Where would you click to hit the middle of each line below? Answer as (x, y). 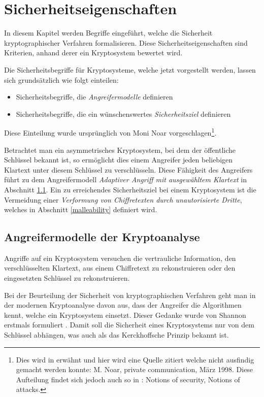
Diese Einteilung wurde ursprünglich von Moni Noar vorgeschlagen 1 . (110, 132)
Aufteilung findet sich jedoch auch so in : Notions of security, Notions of (128, 379)
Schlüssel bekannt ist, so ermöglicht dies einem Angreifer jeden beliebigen (119, 160)
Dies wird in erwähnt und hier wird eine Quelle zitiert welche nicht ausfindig (135, 359)
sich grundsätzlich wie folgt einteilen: (61, 79)
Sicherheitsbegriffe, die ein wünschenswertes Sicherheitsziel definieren (123, 113)
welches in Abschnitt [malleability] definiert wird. (81, 209)
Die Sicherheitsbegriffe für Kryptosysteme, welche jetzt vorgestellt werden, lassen (130, 69)
